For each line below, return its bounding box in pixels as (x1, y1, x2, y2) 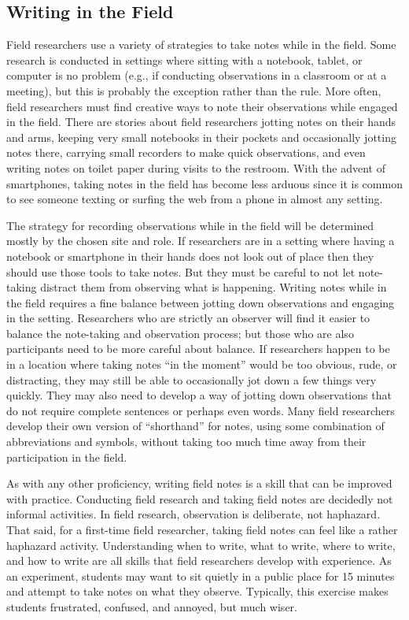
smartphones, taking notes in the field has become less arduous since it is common (6, 175, 403, 191)
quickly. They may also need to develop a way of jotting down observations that (6, 387, 392, 403)
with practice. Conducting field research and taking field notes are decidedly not (6, 490, 393, 507)
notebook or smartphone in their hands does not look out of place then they (6, 247, 374, 264)
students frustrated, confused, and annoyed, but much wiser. (6, 598, 297, 614)
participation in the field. (6, 448, 127, 465)
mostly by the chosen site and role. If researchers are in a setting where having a (6, 232, 395, 249)
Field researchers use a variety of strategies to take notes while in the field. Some (6, 36, 396, 53)
